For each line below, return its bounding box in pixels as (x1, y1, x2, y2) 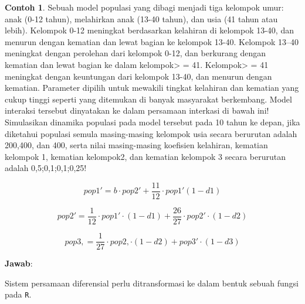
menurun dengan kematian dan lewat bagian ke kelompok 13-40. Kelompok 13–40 (5, 35, 299, 47)
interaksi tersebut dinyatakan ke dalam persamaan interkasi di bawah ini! (5, 104, 269, 117)
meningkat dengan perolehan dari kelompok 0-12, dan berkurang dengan (5, 47, 266, 59)
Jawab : (5, 257, 33, 269)
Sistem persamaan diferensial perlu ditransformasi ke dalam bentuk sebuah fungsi (5, 276, 299, 289)
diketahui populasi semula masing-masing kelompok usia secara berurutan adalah (5, 127, 297, 139)
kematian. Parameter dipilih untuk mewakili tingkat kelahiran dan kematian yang (5, 81, 299, 94)
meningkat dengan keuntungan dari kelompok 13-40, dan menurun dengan (5, 70, 272, 82)
